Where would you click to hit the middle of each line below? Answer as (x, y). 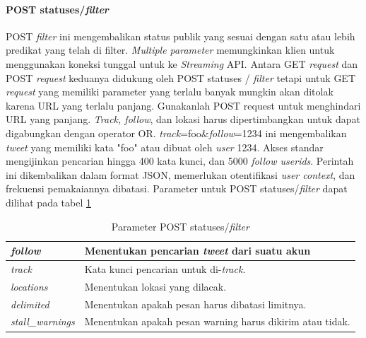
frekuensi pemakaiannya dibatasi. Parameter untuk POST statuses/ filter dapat (177, 188)
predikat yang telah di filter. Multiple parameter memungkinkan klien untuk (170, 50)
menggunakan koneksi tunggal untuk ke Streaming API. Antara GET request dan (182, 63)
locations (29, 286)
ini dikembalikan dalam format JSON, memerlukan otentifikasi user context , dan (181, 174)
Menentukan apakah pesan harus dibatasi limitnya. (195, 304)
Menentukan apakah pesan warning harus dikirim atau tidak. (217, 321)
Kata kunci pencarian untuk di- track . (165, 268)
